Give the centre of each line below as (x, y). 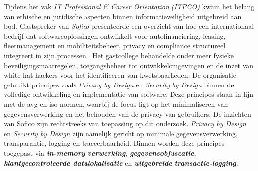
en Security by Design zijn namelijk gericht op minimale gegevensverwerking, (121, 133)
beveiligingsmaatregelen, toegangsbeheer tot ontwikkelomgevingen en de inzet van (129, 65)
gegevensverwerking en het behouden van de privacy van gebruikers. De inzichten (128, 114)
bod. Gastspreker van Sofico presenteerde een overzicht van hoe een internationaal (129, 26)
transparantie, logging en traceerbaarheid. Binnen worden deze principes (114, 143)
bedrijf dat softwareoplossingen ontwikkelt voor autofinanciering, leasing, (115, 36)
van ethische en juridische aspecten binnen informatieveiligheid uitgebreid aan (123, 16)
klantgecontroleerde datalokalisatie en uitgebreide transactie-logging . (121, 162)
